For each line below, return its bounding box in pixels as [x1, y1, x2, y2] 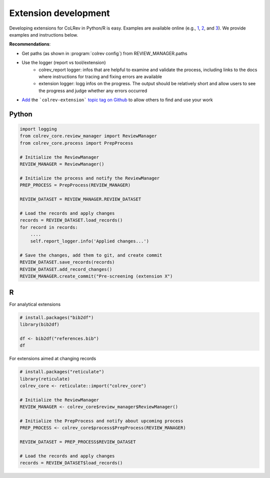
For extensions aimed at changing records [9, 356, 96, 362]
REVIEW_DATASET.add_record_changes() [19, 266, 112, 272]
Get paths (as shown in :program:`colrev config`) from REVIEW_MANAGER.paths [21, 50, 187, 56]
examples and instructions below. [9, 32, 78, 38]
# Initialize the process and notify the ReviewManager [19, 175, 160, 181]
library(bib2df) [19, 322, 60, 328]
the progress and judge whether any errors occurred [38, 88, 147, 94]
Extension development [9, 8, 110, 19]
